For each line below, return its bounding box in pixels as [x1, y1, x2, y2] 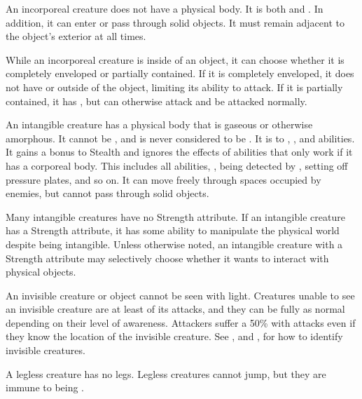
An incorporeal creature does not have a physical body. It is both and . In [6, 1, 323, 15]
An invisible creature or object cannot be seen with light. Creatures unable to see [6, 288, 355, 302]
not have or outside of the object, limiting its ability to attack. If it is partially [6, 79, 343, 94]
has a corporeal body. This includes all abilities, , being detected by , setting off [6, 158, 348, 173]
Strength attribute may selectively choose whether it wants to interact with [6, 250, 329, 265]
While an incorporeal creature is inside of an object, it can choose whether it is [6, 52, 344, 67]
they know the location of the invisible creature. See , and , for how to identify [6, 329, 343, 344]
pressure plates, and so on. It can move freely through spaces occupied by [6, 172, 321, 187]
